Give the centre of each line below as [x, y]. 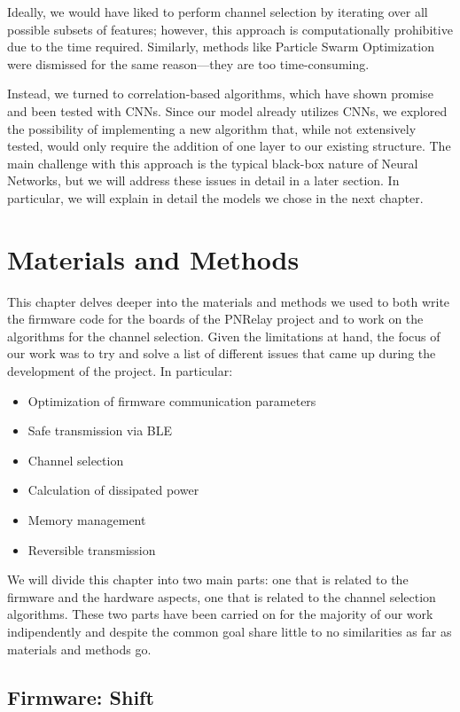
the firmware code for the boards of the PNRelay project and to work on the [215, 319]
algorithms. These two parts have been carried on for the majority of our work [220, 614]
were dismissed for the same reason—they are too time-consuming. [188, 63]
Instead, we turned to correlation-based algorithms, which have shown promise [220, 94]
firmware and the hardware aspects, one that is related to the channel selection [222, 596]
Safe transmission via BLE [100, 430]
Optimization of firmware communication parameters [172, 400]
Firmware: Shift [81, 696]
